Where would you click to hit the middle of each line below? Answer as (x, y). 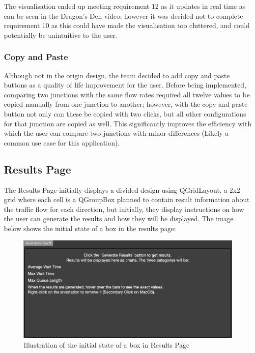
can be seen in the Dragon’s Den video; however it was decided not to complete (124, 15)
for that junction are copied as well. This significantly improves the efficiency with (128, 123)
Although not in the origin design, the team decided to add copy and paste (117, 75)
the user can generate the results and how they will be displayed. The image (119, 219)
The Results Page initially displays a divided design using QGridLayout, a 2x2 (122, 190)
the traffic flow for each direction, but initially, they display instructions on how (124, 209)
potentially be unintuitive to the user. (61, 35)
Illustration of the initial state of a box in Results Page (107, 345)
